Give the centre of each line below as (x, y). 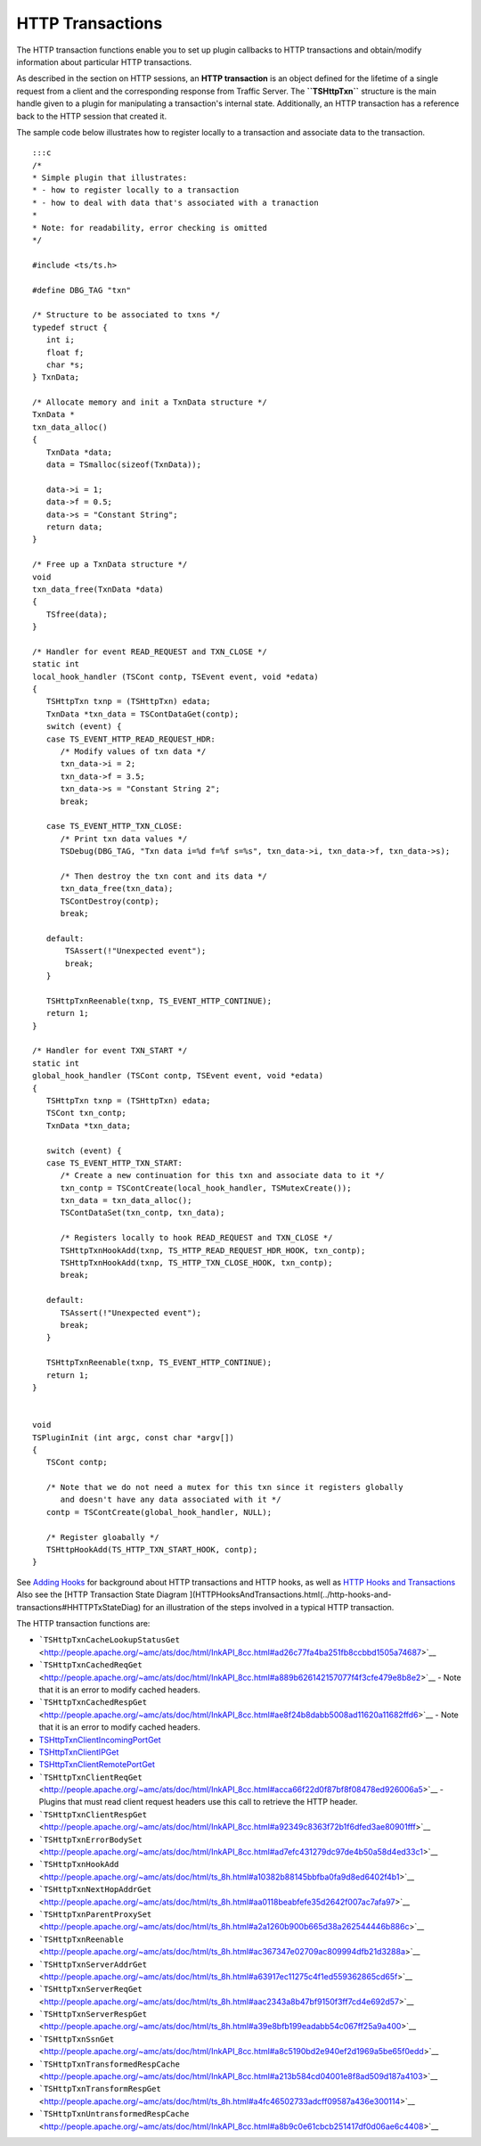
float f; (65, 352)
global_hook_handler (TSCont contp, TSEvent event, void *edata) (178, 1076)
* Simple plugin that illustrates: (110, 178)
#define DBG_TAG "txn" (82, 290)
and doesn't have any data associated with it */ (171, 1500)
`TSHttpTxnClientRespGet (93, 1814)
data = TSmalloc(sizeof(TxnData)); (124, 465)
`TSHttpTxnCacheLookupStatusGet (109, 1640)
